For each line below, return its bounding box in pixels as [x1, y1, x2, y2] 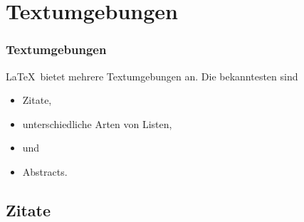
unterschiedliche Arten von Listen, [22, 116, 172, 131]
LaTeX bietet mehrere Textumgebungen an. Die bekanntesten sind [6, 68, 298, 83]
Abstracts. [22, 164, 68, 179]
